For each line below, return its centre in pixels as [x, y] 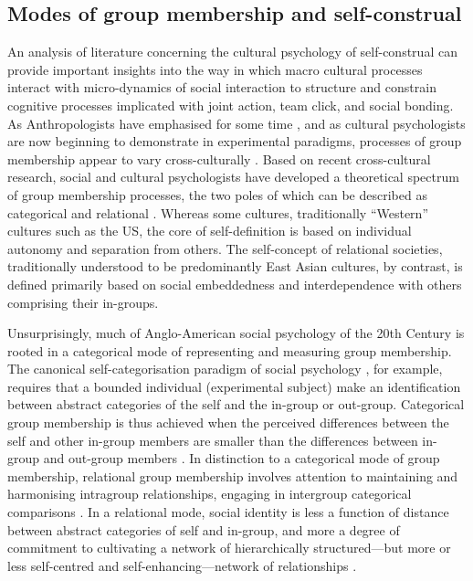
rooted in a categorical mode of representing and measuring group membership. [230, 350]
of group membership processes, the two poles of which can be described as [217, 194]
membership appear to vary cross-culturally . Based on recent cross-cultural [219, 158]
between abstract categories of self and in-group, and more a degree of [204, 529]
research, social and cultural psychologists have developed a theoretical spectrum [233, 177]
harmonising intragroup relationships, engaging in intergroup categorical [210, 494]
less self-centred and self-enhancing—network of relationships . [182, 565]
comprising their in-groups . [83, 302]
